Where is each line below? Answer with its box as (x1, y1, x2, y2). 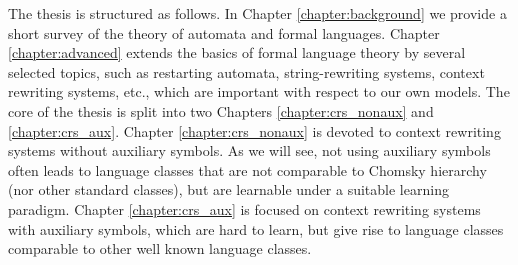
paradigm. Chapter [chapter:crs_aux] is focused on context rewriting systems (8, 198, 481, 219)
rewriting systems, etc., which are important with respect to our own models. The (8, 81, 510, 102)
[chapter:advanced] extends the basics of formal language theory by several (8, 42, 466, 63)
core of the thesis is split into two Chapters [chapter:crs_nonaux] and (8, 100, 434, 121)
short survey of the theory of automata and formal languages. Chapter (8, 22, 440, 43)
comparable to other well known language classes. (8, 238, 312, 259)
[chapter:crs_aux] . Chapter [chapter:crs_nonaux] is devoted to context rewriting (8, 120, 501, 141)
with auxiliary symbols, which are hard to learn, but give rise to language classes (8, 218, 504, 239)
